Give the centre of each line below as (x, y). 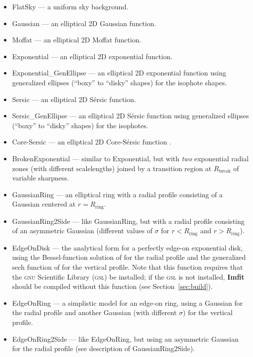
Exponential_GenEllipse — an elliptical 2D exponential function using (119, 73)
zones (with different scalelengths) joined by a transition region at (112, 168)
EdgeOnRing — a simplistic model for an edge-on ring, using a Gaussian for (127, 303)
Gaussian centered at (44, 204)
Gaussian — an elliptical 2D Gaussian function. (84, 23)
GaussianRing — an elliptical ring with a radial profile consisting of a (117, 194)
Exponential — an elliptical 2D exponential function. (92, 56)
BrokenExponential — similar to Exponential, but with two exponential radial (130, 158)
